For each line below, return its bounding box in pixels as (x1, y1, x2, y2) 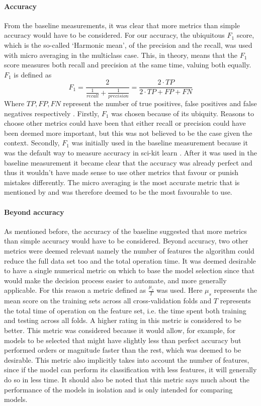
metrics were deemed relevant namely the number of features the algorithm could (4, 246, 254, 256)
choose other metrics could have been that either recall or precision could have (4, 118, 246, 128)
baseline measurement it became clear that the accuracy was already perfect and (4, 157, 252, 168)
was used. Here (156, 285, 203, 295)
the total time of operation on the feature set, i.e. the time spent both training (4, 305, 246, 315)
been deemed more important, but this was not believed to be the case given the (4, 127, 252, 138)
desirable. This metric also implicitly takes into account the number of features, (4, 354, 249, 365)
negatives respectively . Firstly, (4, 108, 100, 118)
